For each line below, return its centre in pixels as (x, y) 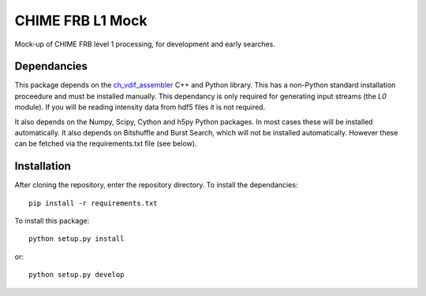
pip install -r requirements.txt (93, 203)
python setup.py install (77, 239)
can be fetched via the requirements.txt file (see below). (106, 144)
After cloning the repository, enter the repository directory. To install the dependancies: (156, 185)
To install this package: (52, 221)
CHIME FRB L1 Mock (81, 20)
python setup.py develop (77, 275)
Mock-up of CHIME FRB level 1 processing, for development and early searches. (145, 44)
